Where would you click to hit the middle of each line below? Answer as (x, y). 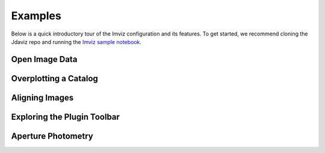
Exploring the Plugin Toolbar (66, 117)
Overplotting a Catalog (55, 78)
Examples (36, 16)
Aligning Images (42, 97)
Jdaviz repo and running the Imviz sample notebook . (76, 42)
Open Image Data (44, 59)
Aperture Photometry (52, 136)
